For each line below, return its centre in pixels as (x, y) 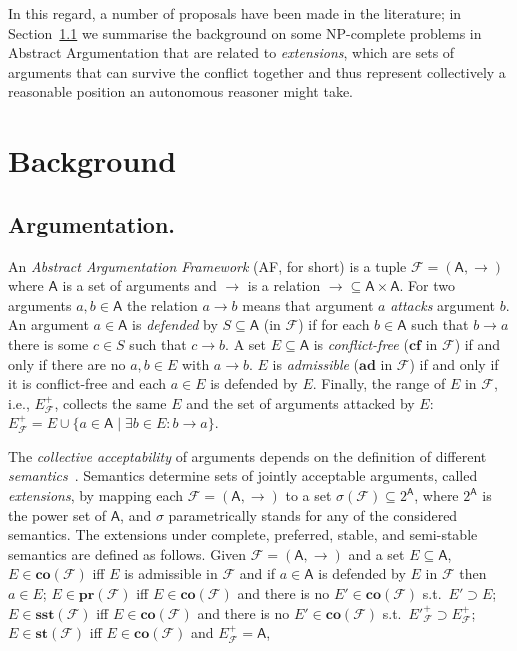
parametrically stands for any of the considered (313, 514)
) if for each (334, 324)
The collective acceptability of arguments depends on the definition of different (247, 455)
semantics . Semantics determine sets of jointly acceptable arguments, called (243, 475)
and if (257, 573)
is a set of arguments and (139, 285)
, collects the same (110, 402)
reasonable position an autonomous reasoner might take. (180, 91)
